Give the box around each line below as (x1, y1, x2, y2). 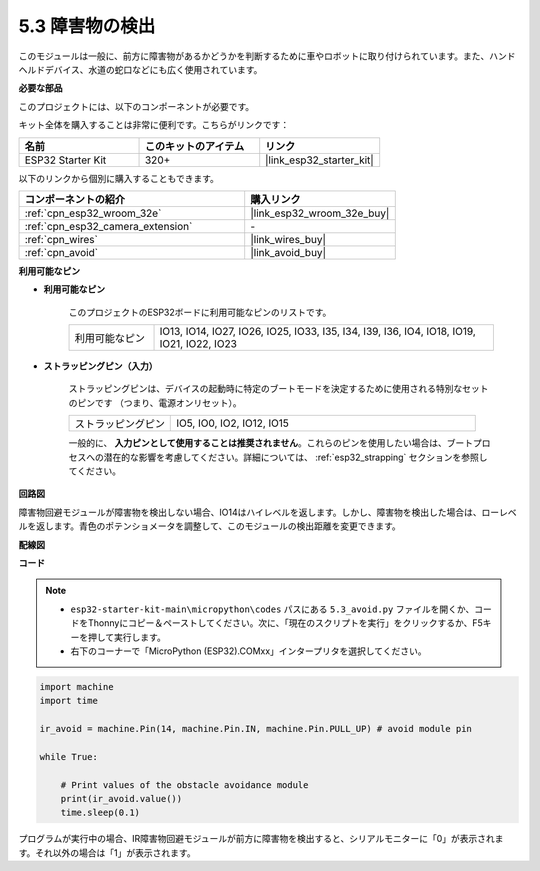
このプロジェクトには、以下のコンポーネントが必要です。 (18, 100, 255, 112)
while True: (39, 751, 99, 762)
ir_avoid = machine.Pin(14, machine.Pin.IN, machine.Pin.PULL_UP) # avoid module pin (39, 723, 472, 735)
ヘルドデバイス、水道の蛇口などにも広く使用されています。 (18, 63, 263, 75)
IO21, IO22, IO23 (159, 337, 237, 351)
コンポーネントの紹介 (24, 192, 125, 206)
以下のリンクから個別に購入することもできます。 (18, 172, 220, 184)
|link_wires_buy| (250, 232, 327, 246)
